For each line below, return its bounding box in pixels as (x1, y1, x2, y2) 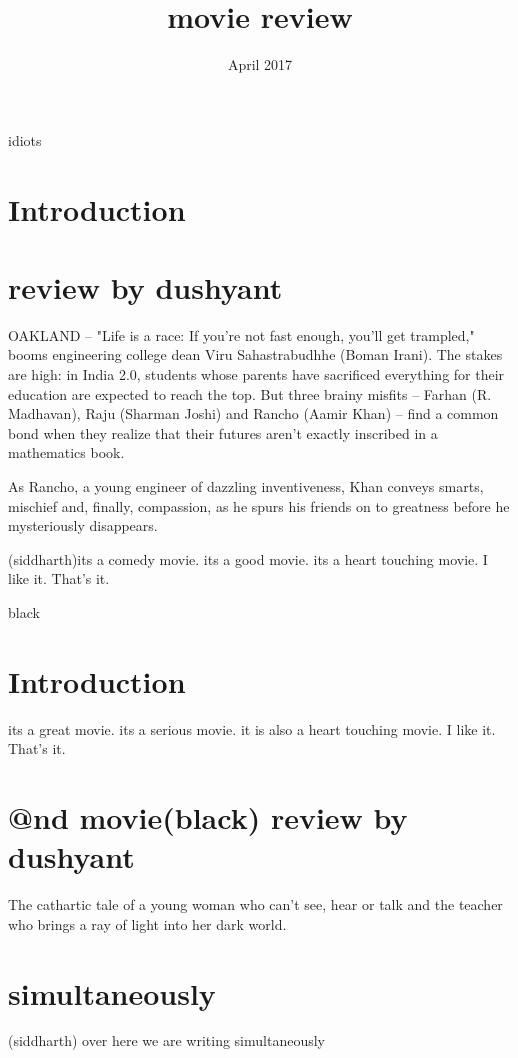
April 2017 (227, 54, 293, 75)
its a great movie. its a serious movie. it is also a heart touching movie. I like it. (8, 718, 496, 739)
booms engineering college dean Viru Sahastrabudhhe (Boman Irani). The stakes (8, 344, 503, 365)
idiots (8, 129, 42, 150)
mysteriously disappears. (8, 515, 158, 536)
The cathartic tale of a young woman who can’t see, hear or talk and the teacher (8, 894, 503, 915)
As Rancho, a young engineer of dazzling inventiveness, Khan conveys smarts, (8, 475, 484, 496)
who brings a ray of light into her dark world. (8, 913, 287, 934)
